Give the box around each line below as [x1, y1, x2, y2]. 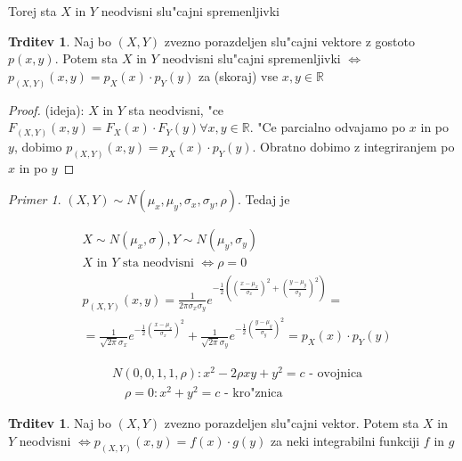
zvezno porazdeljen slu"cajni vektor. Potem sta [164, 414, 419, 432]
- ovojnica [309, 367, 363, 381]
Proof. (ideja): [8, 100, 85, 119]
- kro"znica [223, 387, 283, 400]
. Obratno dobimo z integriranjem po [252, 136, 455, 155]
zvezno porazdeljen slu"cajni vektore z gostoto [164, 31, 415, 50]
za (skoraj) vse [198, 66, 279, 85]
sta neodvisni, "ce [128, 100, 224, 119]
